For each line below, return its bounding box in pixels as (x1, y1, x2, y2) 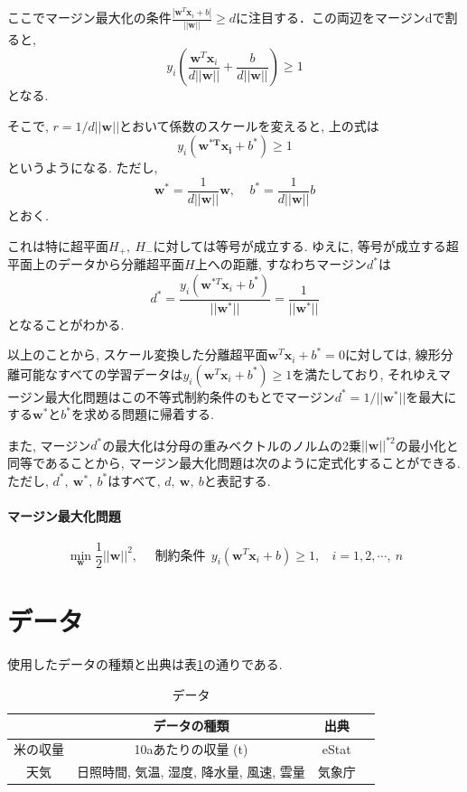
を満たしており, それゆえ (292, 364, 439, 383)
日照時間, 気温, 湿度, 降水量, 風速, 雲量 (77, 762, 305, 781)
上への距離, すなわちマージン (194, 255, 367, 274)
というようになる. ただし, (7, 158, 158, 177)
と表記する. (203, 471, 271, 489)
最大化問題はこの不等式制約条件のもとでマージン (44, 387, 335, 405)
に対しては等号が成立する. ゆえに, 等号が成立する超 (153, 236, 459, 255)
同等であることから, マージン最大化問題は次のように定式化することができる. (7, 453, 461, 472)
